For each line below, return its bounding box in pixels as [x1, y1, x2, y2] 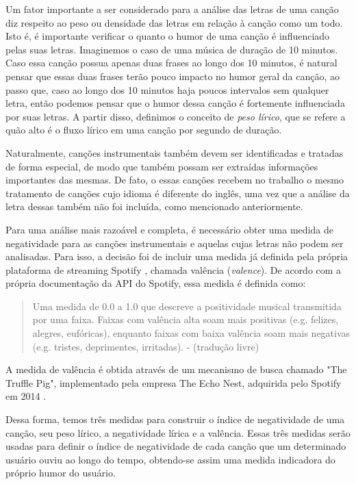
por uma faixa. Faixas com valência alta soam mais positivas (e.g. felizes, [32, 312, 339, 327]
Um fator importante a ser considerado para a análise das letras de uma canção [5, 2, 339, 16]
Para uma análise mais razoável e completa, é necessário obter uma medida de [5, 222, 333, 236]
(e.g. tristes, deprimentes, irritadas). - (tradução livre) [32, 339, 259, 353]
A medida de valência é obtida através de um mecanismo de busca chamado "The [5, 362, 347, 377]
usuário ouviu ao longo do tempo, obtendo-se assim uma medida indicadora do [5, 452, 335, 466]
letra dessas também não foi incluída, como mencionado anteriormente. [5, 199, 303, 214]
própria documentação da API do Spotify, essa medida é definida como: [5, 276, 306, 290]
